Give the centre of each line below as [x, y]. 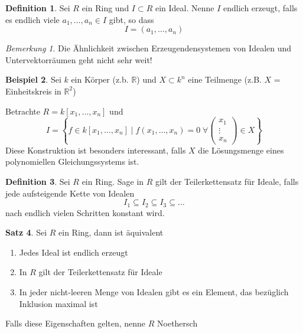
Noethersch [177, 323]
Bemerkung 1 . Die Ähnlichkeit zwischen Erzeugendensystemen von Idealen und [149, 48]
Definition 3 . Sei [38, 181]
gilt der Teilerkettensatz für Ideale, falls [227, 181]
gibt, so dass [131, 19]
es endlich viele [32, 19]
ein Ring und [105, 8]
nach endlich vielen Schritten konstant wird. [85, 212]
